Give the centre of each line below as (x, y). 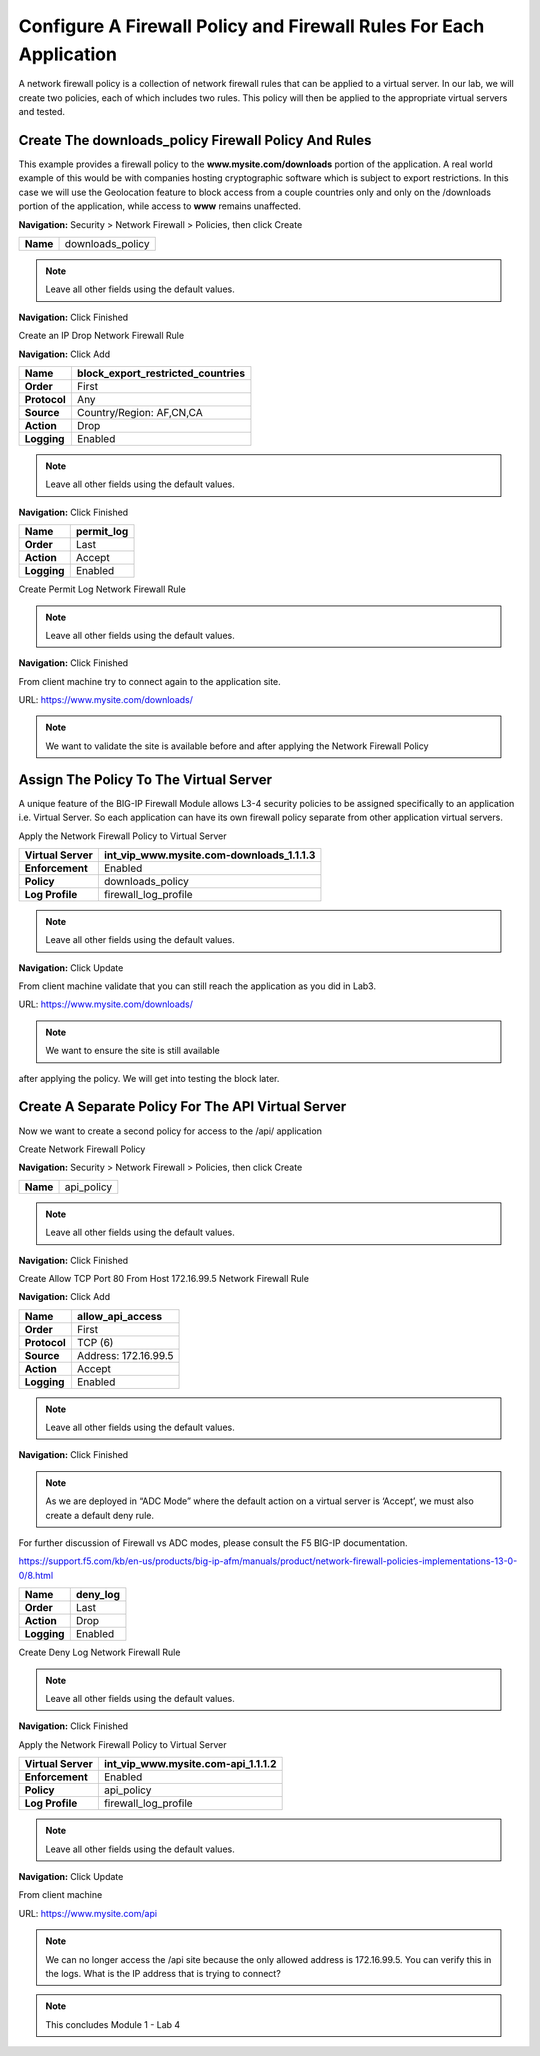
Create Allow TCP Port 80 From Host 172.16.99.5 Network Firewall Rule (164, 1278)
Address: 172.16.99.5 (125, 1355)
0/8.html (36, 1575)
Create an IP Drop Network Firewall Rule (101, 336)
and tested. (41, 112)
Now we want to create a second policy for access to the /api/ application (170, 1131)
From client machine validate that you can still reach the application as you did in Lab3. (197, 986)
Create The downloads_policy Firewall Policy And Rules (195, 140)
